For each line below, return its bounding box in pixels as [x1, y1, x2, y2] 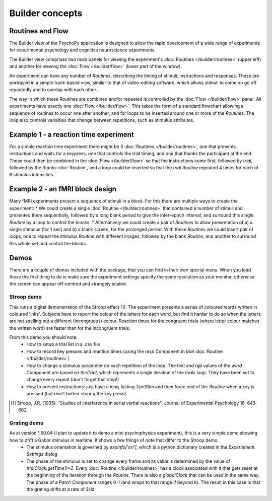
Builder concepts [9, 8, 83, 19]
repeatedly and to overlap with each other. [9, 87, 98, 93]
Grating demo [9, 419, 44, 426]
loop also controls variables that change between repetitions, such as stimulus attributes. [9, 117, 194, 123]
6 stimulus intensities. [9, 172, 55, 178]
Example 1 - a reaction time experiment [9, 130, 134, 138]
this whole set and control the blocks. [9, 240, 88, 246]
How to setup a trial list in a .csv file [26, 341, 100, 347]
